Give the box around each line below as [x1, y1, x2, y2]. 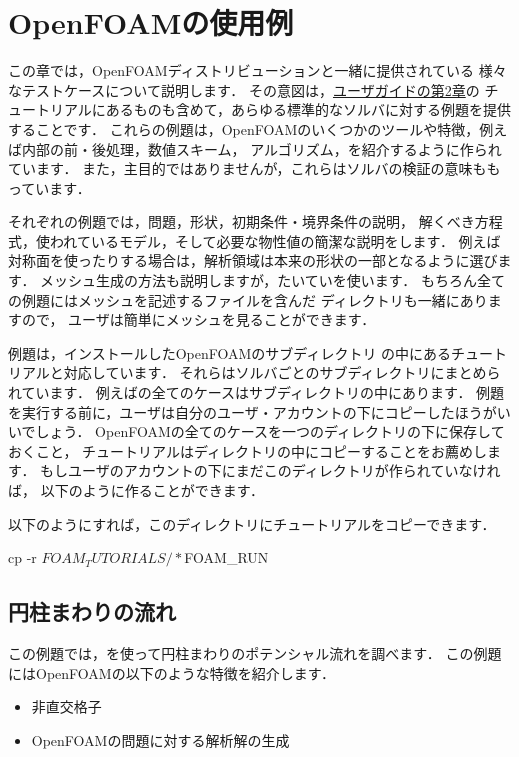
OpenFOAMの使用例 [8, 2, 294, 43]
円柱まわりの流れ [8, 596, 176, 627]
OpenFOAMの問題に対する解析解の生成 [31, 729, 290, 750]
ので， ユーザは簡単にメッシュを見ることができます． [21, 309, 376, 330]
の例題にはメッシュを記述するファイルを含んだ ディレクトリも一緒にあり [8, 289, 488, 310]
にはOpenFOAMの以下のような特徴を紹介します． [8, 662, 336, 683]
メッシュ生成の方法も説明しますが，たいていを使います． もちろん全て [40, 270, 505, 291]
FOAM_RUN [184, 547, 269, 568]
